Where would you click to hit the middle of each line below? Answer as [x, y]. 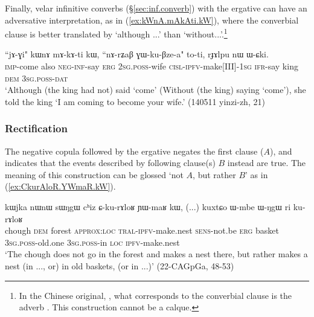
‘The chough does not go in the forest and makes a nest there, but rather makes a [156, 254]
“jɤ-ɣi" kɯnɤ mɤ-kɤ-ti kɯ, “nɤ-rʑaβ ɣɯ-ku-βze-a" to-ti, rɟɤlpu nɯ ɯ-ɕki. [137, 54]
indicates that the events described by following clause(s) [110, 163]
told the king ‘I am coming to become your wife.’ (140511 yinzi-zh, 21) [135, 101]
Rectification [36, 128]
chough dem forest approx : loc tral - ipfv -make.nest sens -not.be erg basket [142, 230]
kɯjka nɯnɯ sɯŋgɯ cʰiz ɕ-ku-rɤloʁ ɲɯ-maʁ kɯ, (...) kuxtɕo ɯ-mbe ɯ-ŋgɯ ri [148, 207]
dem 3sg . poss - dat [37, 78]
